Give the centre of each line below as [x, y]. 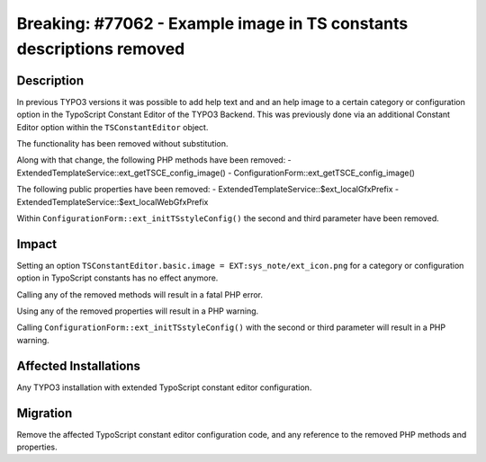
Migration [45, 413]
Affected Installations [79, 365]
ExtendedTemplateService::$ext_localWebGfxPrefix [112, 201]
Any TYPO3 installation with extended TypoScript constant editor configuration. [164, 387]
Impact [37, 244]
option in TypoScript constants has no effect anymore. [117, 278]
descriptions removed [101, 49]
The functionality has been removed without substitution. [122, 144]
